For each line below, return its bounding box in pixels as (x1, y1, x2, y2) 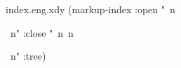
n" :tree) (10, 49, 46, 63)
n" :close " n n (10, 25, 74, 40)
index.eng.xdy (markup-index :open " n (6, 2, 175, 16)
